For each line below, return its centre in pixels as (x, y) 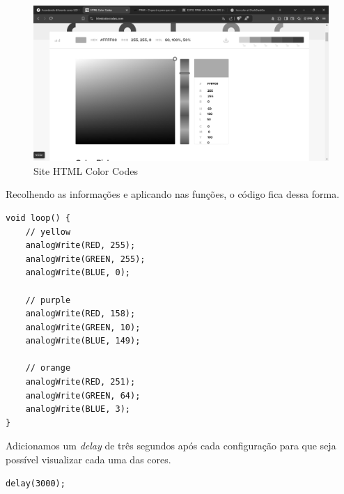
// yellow (48, 232)
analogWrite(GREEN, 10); (83, 327)
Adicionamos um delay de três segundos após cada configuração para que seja (171, 446)
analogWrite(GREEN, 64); (83, 395)
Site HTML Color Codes (86, 170)
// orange (48, 368)
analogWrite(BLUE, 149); (83, 341)
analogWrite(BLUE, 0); (78, 273)
